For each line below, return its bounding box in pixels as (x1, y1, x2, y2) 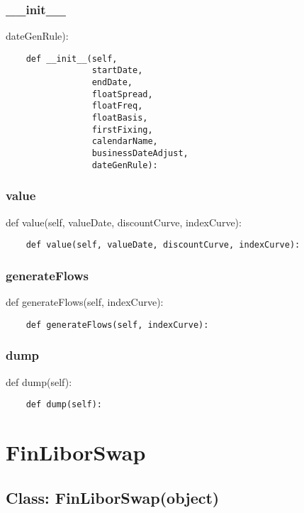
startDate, (91, 65, 143, 76)
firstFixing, (91, 124, 153, 135)
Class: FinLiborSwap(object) (6, 486, 220, 508)
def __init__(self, (26, 53, 118, 64)
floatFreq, (91, 101, 143, 111)
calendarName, (91, 136, 158, 147)
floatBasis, (91, 113, 148, 123)
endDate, (91, 77, 133, 88)
